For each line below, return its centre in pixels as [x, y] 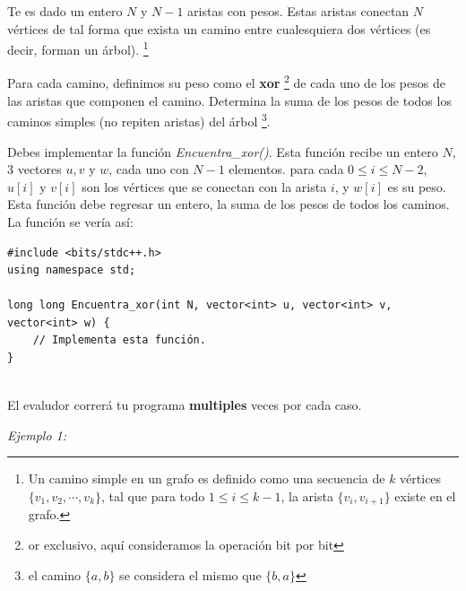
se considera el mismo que [190, 574]
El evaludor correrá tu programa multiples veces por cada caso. [185, 405]
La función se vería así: [70, 221]
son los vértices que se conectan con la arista [204, 186]
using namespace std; [72, 270]
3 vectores [35, 169]
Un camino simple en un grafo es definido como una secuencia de [207, 478]
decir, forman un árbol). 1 [78, 48]
